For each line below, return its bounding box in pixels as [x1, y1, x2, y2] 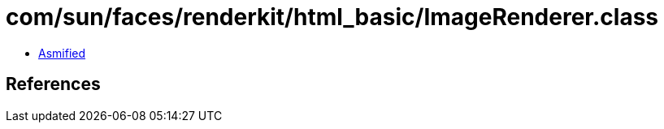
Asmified [38, 45, 86, 60]
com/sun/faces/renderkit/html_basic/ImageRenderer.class [6, 3, 659, 31]
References [6, 74, 101, 95]
